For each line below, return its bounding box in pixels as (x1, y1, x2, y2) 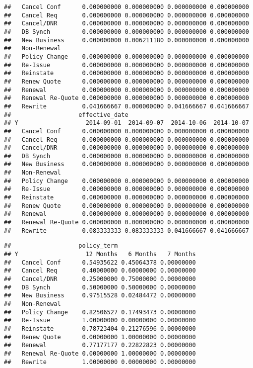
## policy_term (4, 242, 118, 250)
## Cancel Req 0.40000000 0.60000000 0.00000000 (4, 267, 196, 275)
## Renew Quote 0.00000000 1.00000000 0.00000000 (4, 333, 196, 341)
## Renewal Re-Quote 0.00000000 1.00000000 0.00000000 (4, 350, 196, 357)
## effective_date (4, 111, 128, 118)
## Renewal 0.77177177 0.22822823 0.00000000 (4, 342, 196, 349)
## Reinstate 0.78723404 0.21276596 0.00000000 (4, 325, 196, 332)
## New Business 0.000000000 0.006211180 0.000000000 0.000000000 (4, 36, 249, 44)
